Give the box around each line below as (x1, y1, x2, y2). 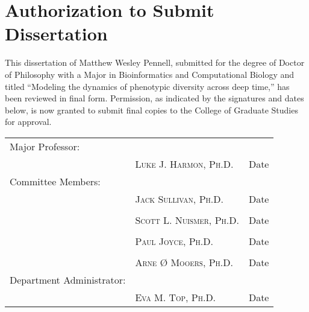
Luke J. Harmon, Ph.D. (135, 156, 234, 171)
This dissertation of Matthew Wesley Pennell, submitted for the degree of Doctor (5, 56, 305, 69)
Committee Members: (10, 174, 101, 188)
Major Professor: (10, 139, 80, 153)
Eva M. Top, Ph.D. (135, 290, 216, 304)
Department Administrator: (10, 272, 126, 287)
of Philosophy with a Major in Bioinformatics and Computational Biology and (5, 68, 295, 80)
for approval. (5, 115, 52, 128)
